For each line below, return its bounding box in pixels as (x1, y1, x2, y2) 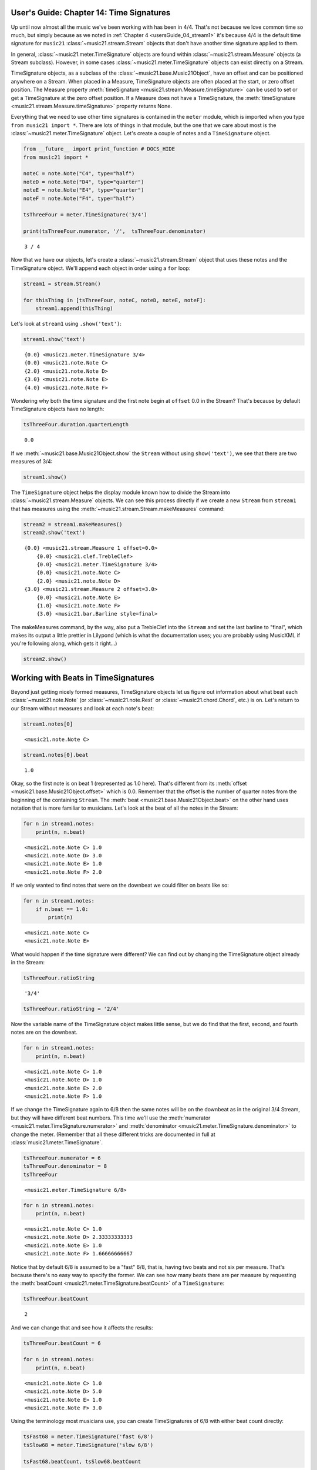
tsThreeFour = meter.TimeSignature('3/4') (23, 212, 147, 218)
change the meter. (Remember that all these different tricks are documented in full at (11, 1131, 215, 1138)
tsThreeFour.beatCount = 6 (23, 1339, 101, 1347)
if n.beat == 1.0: (35, 906, 89, 913)
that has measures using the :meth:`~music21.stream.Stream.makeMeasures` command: (11, 505, 225, 512)
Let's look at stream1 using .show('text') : (11, 320, 122, 327)
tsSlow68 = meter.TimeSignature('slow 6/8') (23, 1441, 154, 1448)
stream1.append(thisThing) (35, 305, 114, 312)
